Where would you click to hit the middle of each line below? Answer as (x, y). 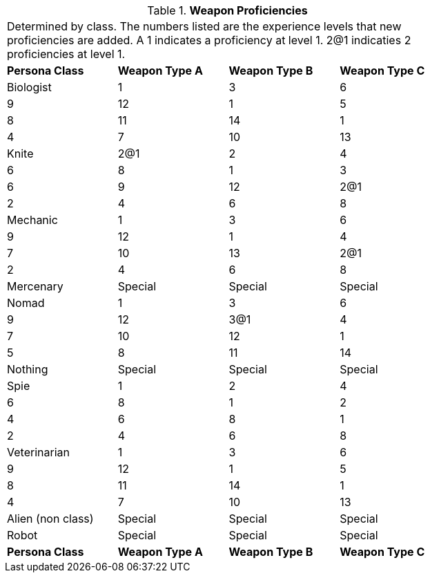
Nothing (28, 369)
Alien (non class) (50, 519)
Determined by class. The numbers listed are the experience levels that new (204, 26)
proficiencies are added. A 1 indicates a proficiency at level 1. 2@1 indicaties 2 (209, 40)
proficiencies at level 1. (66, 54)
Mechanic (32, 220)
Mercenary (35, 286)
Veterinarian (38, 452)
